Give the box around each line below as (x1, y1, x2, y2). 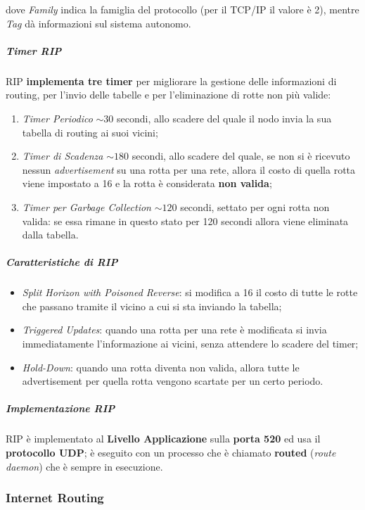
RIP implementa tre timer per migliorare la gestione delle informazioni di (6, 73, 337, 88)
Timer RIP (6, 43, 62, 58)
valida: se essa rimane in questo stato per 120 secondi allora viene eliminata (22, 213, 349, 228)
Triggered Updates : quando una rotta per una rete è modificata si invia (22, 322, 327, 337)
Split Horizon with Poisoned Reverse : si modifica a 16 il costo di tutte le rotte (22, 285, 358, 300)
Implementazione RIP (6, 401, 115, 416)
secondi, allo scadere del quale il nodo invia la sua (117, 110, 332, 125)
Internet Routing (6, 489, 104, 506)
